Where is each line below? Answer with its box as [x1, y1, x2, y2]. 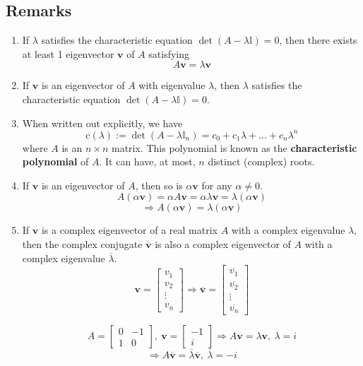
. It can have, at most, [99, 154, 196, 169]
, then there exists [279, 33, 357, 47]
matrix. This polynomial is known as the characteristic [112, 140, 357, 155]
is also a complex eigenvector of [155, 237, 291, 252]
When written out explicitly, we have [22, 115, 183, 130]
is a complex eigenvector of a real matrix [41, 223, 218, 237]
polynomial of [22, 154, 89, 169]
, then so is [135, 177, 183, 192]
